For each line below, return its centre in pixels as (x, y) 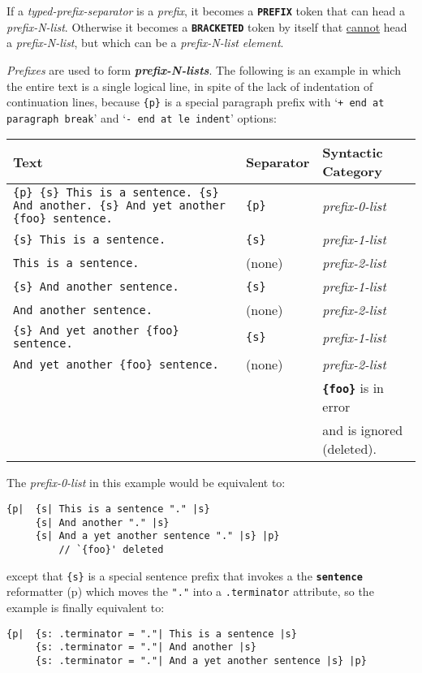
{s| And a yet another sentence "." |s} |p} (157, 536)
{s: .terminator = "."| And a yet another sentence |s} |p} (201, 660)
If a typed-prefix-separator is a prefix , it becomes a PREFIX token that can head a (206, 11)
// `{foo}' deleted (111, 549)
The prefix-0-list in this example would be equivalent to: (146, 483)
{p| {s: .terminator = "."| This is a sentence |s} (152, 634)
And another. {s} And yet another (119, 206)
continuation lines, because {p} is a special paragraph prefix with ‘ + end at (196, 102)
